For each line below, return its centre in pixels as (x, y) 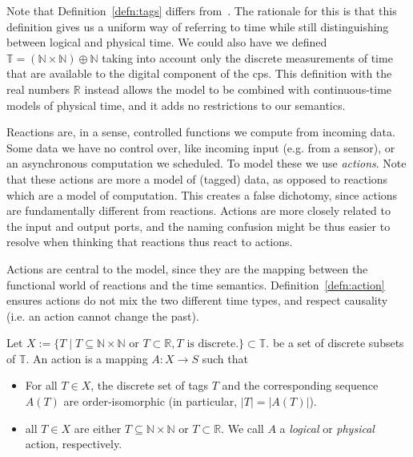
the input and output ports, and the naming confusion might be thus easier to (198, 226)
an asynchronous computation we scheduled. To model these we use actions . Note (206, 163)
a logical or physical (327, 428)
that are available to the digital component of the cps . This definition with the (199, 73)
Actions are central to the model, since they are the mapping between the (187, 268)
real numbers (38, 89)
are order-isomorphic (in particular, (150, 401)
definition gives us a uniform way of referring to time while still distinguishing (198, 26)
